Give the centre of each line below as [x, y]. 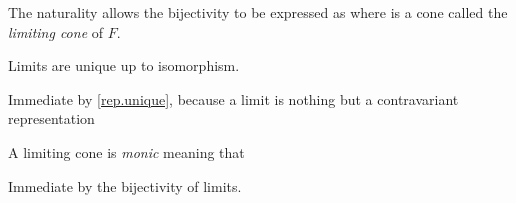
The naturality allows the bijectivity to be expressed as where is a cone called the [258, 12]
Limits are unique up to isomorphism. [124, 65]
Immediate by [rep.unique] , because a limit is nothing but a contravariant [233, 98]
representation [51, 118]
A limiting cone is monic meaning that [126, 151]
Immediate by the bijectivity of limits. [125, 185]
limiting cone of [56, 31]
